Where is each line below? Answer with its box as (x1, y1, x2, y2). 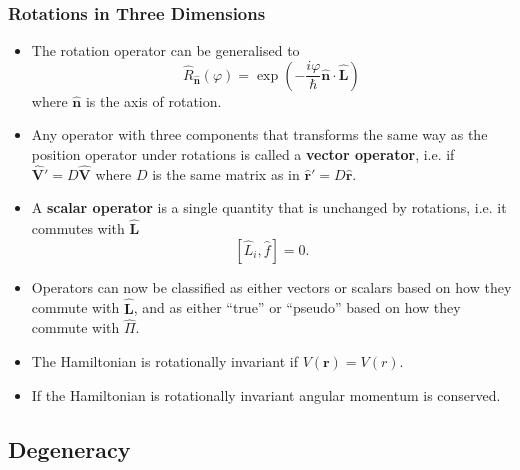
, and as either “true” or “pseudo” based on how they (133, 297, 461, 318)
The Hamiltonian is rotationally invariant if (31, 351, 298, 372)
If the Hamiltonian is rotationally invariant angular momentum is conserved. (31, 384, 501, 405)
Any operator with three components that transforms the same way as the (31, 124, 488, 145)
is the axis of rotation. (85, 90, 222, 111)
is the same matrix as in (152, 163, 300, 184)
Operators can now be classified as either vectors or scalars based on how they (31, 276, 512, 297)
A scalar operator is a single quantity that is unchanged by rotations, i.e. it (31, 197, 507, 218)
